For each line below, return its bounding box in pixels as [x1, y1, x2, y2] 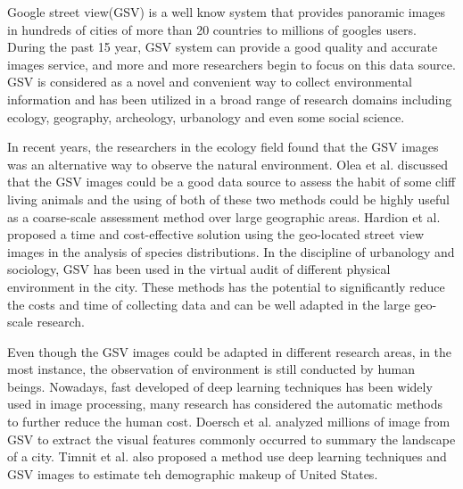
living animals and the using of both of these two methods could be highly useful [7, 189, 450, 208]
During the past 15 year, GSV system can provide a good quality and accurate [7, 37, 438, 56]
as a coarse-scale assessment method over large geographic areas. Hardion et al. [7, 207, 441, 226]
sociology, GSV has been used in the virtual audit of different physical [7, 260, 391, 278]
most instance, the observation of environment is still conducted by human [7, 360, 416, 378]
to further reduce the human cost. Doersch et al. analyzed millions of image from [7, 412, 451, 431]
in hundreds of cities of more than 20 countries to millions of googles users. [7, 20, 417, 38]
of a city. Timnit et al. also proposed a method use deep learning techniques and [7, 447, 447, 466]
